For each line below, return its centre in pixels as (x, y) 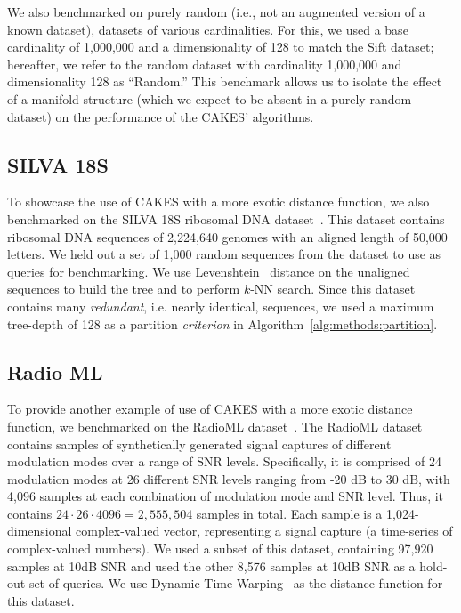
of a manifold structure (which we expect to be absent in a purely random (210, 98)
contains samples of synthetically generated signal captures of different (199, 444)
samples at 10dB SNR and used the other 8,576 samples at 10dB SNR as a (211, 565)
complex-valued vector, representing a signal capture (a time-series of (264, 531)
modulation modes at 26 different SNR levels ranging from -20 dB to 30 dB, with (229, 478)
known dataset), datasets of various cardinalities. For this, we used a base (208, 29)
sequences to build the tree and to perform (124, 289)
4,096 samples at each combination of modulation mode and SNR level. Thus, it (226, 496)
